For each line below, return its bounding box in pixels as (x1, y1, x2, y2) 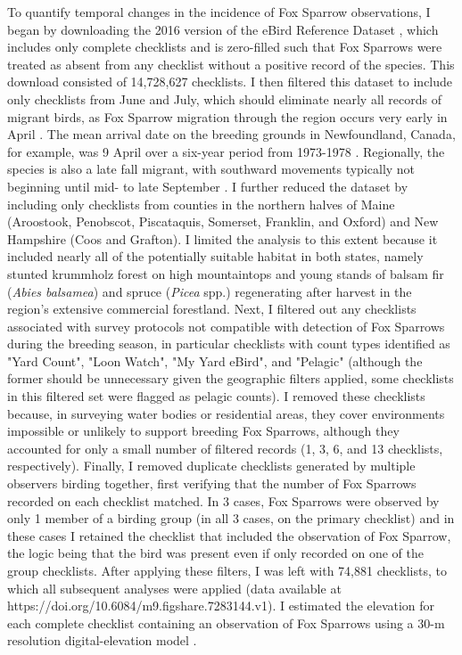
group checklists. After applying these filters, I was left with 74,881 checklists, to (7, 561, 447, 579)
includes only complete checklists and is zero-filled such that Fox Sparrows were (7, 37, 442, 56)
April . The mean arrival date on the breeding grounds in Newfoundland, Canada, (7, 125, 456, 143)
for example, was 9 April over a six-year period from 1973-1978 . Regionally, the (7, 142, 445, 160)
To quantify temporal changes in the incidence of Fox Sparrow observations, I (7, 3, 431, 20)
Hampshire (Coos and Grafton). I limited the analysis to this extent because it (7, 229, 438, 248)
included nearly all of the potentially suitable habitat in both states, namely (7, 247, 424, 266)
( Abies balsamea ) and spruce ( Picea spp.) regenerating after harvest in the (7, 282, 412, 300)
